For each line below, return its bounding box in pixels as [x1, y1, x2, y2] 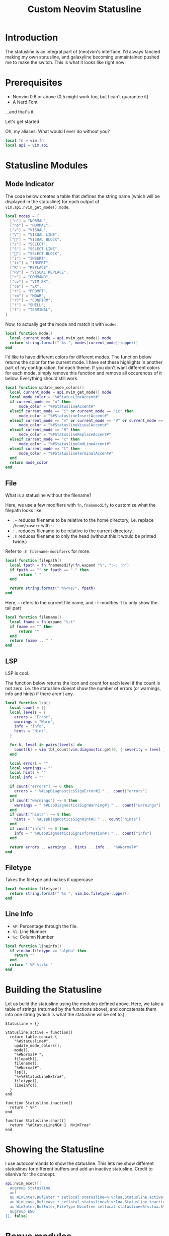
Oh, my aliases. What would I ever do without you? [5, 128, 110, 134]
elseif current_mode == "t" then [10, 446, 80, 451]
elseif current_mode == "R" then [10, 427, 80, 432]
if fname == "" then [10, 624, 53, 629]
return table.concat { [10, 1034, 57, 1039]
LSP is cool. [5, 670, 30, 676]
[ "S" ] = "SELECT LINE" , [10, 246, 59, 252]
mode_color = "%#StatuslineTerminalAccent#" [18, 451, 114, 456]
